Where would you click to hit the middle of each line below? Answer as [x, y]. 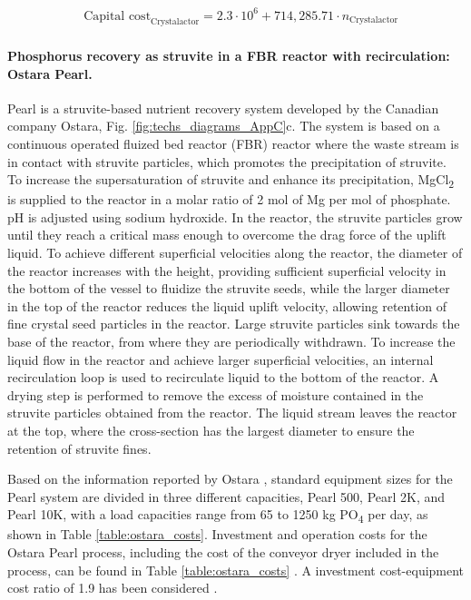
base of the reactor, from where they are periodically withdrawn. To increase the [231, 341]
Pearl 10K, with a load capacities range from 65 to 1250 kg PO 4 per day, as [218, 516]
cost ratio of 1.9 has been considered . [113, 588]
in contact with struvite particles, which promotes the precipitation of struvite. [227, 161]
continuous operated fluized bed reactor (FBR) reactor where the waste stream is [233, 143]
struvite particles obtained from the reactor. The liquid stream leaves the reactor [232, 413]
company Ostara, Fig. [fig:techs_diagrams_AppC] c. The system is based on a [224, 126]
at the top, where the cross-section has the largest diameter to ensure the [211, 430]
